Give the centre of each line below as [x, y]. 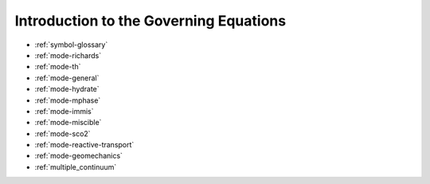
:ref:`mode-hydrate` [67, 89]
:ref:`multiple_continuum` [76, 166]
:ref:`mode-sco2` [63, 133]
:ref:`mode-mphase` [68, 100]
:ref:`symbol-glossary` [71, 45]
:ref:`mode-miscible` [68, 123]
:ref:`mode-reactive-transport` [84, 145]
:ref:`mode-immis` [64, 111]
